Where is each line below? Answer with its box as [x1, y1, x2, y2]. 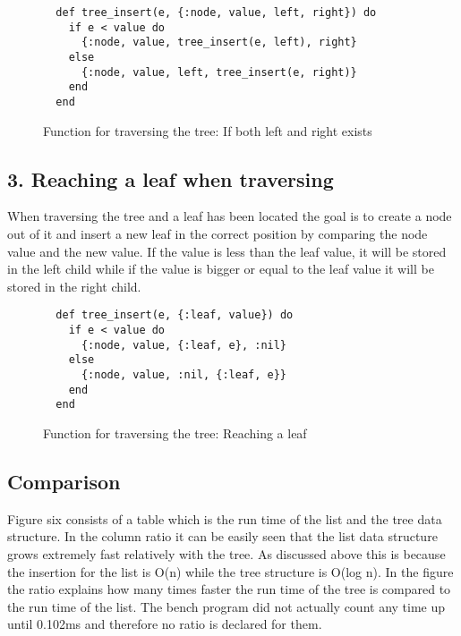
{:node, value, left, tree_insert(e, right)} [81, 65, 357, 79]
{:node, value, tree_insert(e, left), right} [81, 36, 357, 49]
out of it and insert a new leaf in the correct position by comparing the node [7, 224, 428, 242]
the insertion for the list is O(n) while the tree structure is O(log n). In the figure [7, 562, 454, 581]
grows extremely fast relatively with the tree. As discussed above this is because [7, 544, 446, 563]
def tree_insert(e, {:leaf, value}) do [55, 309, 294, 322]
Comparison [7, 467, 121, 495]
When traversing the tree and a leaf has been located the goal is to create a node [7, 207, 452, 225]
